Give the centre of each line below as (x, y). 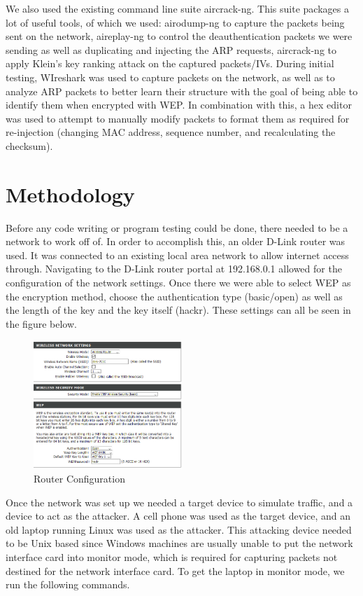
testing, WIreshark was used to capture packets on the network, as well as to (170, 77)
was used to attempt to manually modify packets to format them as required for (178, 118)
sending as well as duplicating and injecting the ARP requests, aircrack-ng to (171, 49)
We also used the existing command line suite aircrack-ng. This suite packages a (177, 8)
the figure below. (41, 323)
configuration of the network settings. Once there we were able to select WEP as (178, 283)
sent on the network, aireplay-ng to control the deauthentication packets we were (179, 36)
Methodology (70, 194)
